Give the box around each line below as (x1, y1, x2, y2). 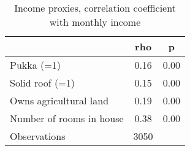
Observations (10, 129, 66, 143)
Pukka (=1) (10, 58, 61, 72)
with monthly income (49, 15, 141, 29)
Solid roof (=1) (10, 75, 75, 90)
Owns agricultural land (10, 93, 109, 107)
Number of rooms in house (10, 111, 124, 125)
